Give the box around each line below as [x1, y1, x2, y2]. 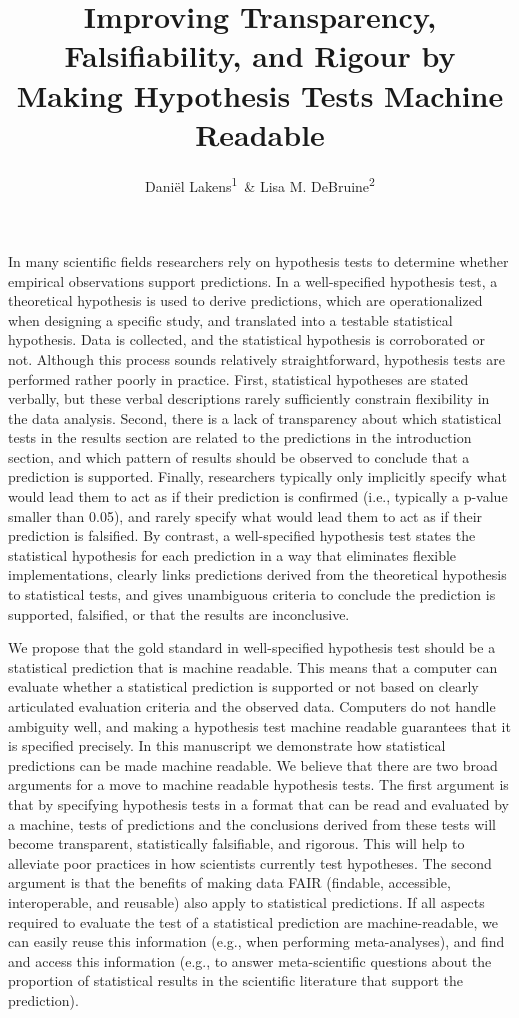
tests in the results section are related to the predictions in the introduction [8, 427, 472, 448]
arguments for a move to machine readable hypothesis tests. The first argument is [8, 774, 509, 795]
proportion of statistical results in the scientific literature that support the [8, 970, 463, 991]
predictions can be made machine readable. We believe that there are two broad [8, 754, 498, 775]
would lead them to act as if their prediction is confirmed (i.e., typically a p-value [8, 486, 508, 507]
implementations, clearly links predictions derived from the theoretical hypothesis [8, 564, 507, 585]
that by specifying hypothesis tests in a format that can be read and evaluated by [8, 793, 509, 814]
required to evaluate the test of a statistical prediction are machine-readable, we [8, 911, 498, 932]
